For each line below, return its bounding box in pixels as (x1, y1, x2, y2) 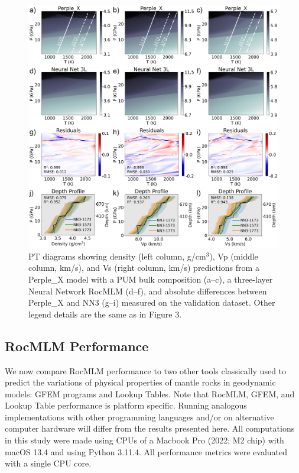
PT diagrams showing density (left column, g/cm (28, 250, 206, 262)
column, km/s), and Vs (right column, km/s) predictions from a (28, 261, 259, 274)
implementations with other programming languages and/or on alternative (5, 410, 274, 423)
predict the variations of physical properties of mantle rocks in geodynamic (5, 376, 276, 388)
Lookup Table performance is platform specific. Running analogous (5, 399, 247, 412)
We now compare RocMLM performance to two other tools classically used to (5, 364, 287, 377)
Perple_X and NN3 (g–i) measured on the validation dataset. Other (28, 296, 275, 309)
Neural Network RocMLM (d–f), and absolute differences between (28, 284, 267, 297)
